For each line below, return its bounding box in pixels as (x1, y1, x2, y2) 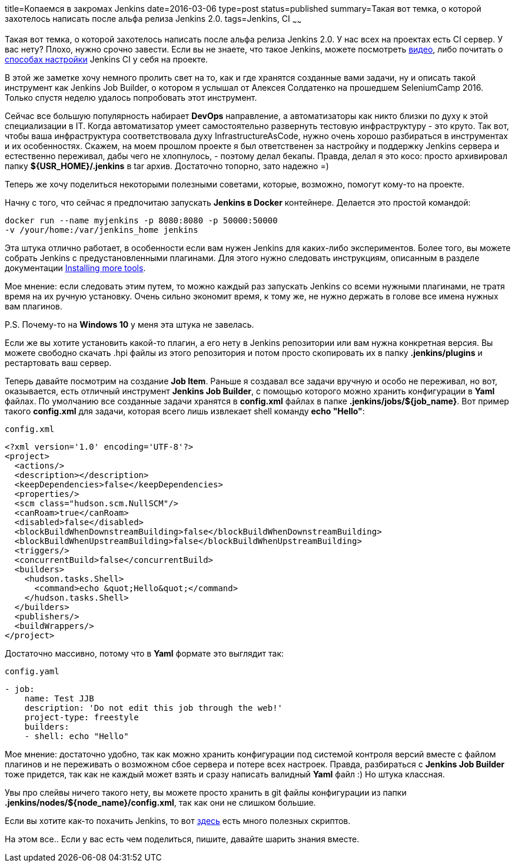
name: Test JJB (24, 693, 94, 703)
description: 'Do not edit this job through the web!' (24, 703, 283, 713)
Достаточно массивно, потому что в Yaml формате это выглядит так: (5, 648, 284, 658)
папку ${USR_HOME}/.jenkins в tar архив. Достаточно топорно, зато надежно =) (5, 160, 329, 171)
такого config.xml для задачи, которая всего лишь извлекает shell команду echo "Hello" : (5, 406, 365, 416)
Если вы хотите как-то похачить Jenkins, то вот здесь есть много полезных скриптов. (5, 815, 351, 826)
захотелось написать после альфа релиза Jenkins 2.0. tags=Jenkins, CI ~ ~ (5, 14, 302, 26)
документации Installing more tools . (5, 262, 146, 273)
